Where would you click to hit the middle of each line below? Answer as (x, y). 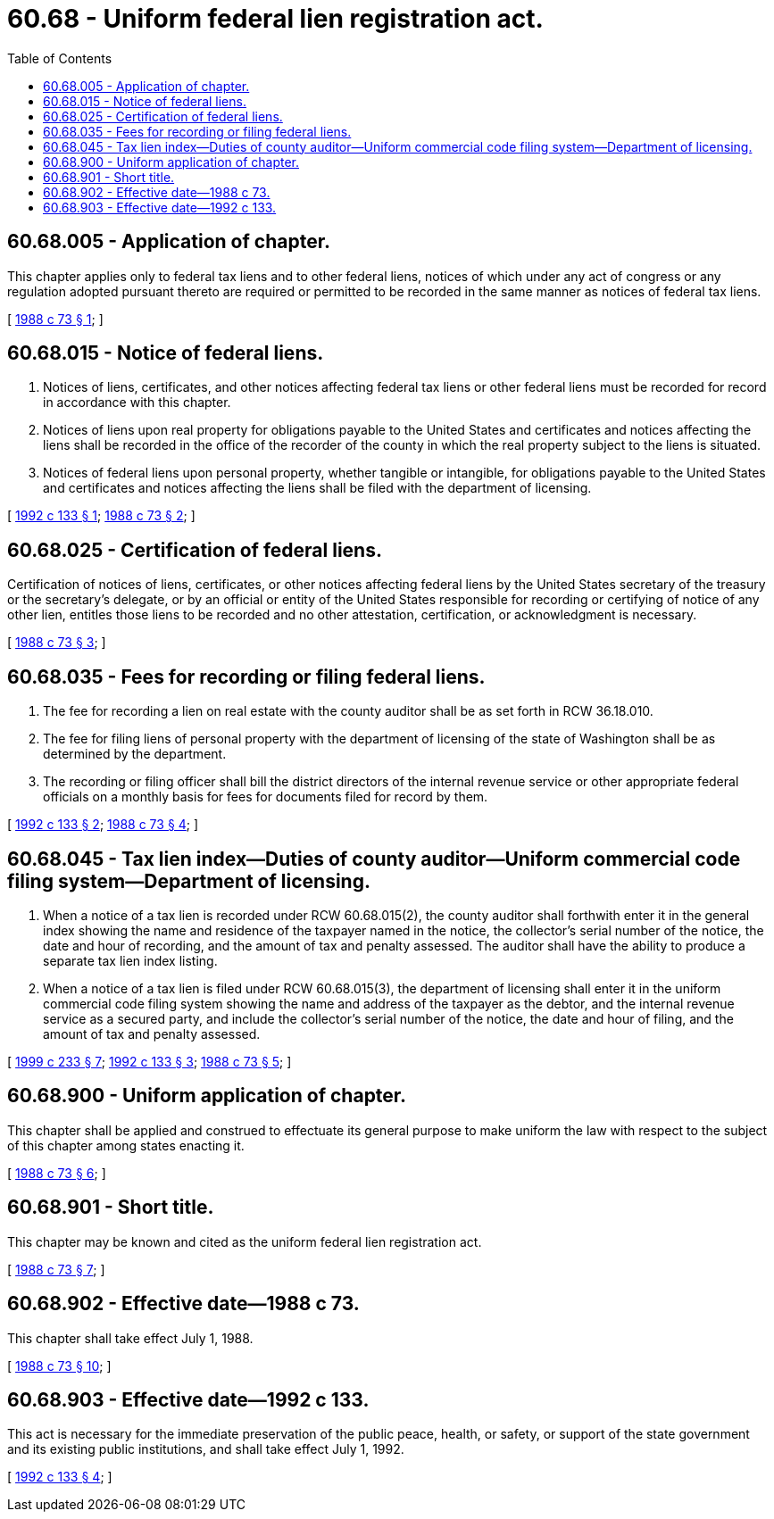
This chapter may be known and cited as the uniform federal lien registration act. (245, 1241)
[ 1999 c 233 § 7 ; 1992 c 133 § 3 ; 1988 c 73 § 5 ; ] (150, 1061)
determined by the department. (135, 754)
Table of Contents (60, 58)
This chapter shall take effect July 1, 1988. (130, 1338)
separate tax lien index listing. (130, 960)
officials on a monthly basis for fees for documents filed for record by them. (266, 797)
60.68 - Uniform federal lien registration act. (275, 19)
